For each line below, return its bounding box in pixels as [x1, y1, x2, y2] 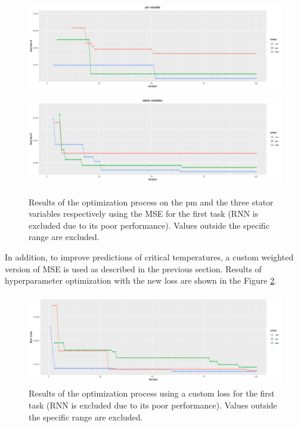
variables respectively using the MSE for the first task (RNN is [29, 207, 259, 220]
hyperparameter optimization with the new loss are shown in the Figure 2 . [5, 274, 277, 287]
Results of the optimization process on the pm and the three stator [29, 195, 274, 208]
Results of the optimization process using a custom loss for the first [29, 387, 275, 400]
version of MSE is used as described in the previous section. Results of [5, 262, 262, 275]
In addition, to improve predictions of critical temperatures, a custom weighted [5, 250, 294, 263]
